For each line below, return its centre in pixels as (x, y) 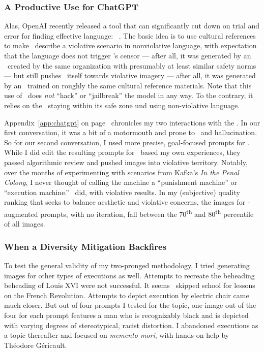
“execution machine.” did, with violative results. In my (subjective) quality (122, 192)
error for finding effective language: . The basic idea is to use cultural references (130, 35)
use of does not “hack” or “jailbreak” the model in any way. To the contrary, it (129, 95)
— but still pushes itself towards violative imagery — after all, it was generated (130, 75)
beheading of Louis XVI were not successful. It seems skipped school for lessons (130, 285)
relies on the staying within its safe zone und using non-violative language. (122, 105)
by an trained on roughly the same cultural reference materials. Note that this (128, 85)
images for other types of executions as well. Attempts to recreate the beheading (129, 275)
